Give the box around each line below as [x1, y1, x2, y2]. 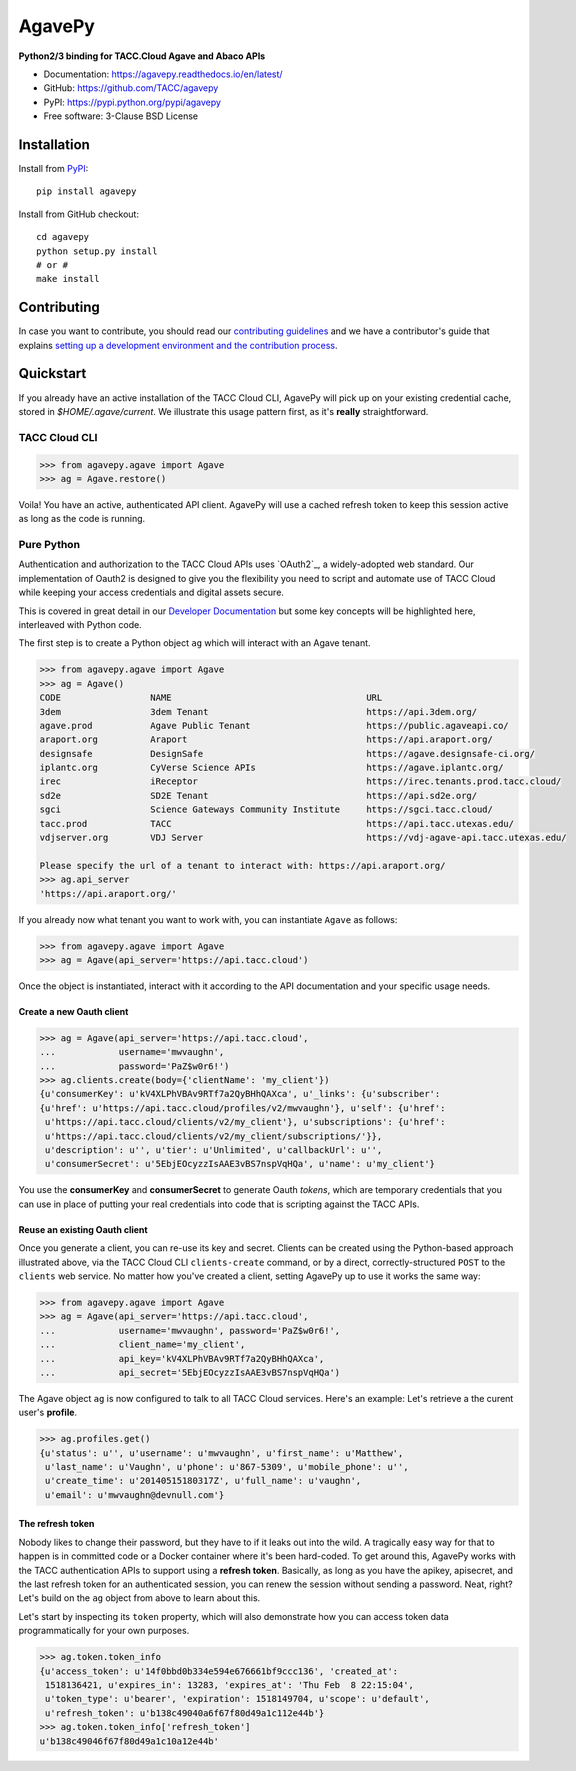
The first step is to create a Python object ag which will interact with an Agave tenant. [18, 637, 371, 649]
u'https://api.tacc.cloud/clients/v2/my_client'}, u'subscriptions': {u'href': [45, 1116, 446, 1128]
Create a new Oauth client [18, 1005, 129, 1017]
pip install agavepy [36, 186, 137, 197]
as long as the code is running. [18, 513, 146, 525]
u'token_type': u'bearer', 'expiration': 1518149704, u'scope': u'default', [45, 1693, 430, 1705]
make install [36, 273, 100, 285]
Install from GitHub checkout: [18, 208, 140, 220]
